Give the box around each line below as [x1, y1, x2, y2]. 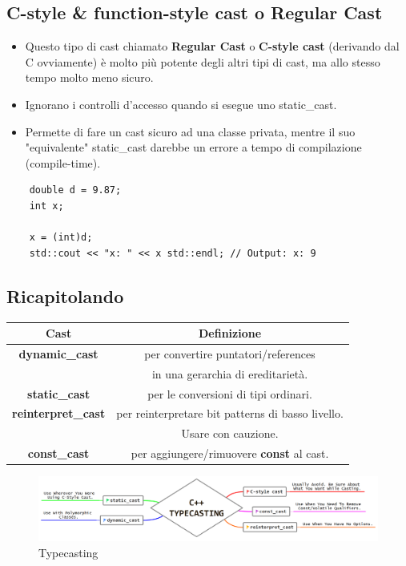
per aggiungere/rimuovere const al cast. [131, 445, 329, 462]
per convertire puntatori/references [144, 345, 316, 362]
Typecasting [38, 544, 98, 560]
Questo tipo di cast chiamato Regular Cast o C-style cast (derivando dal [25, 38, 400, 55]
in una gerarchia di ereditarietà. [151, 365, 308, 382]
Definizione [199, 325, 262, 342]
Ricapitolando [6, 283, 124, 308]
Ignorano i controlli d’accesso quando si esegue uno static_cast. [25, 95, 337, 112]
